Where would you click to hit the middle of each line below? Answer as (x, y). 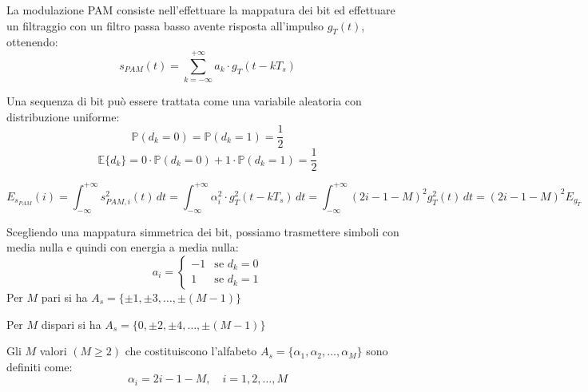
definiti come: (40, 366)
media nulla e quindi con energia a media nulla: (123, 247)
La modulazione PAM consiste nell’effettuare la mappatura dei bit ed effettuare (201, 10)
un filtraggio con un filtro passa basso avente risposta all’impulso (165, 25)
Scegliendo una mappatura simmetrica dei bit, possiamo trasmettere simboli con (203, 231)
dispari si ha (71, 324)
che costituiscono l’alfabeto (191, 351)
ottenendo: (32, 42)
